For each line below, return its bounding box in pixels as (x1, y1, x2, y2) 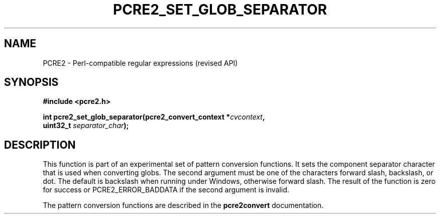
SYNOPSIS (4, 76, 59, 89)
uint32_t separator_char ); (43, 121, 129, 130)
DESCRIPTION (4, 138, 76, 151)
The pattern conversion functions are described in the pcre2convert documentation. (43, 201, 324, 210)
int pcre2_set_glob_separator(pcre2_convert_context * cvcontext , (43, 113, 265, 122)
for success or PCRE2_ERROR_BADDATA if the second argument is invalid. (43, 185, 289, 194)
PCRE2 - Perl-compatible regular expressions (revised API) (43, 58, 238, 67)
